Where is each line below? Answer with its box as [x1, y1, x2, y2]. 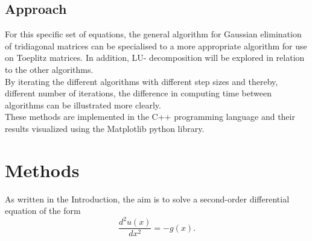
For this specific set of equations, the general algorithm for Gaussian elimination [5, 28, 302, 40]
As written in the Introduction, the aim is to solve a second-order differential [5, 192, 290, 205]
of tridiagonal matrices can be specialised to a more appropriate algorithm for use [5, 39, 307, 52]
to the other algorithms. [5, 63, 94, 75]
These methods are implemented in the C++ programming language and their [5, 110, 295, 123]
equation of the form [5, 204, 81, 217]
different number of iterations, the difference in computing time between [5, 87, 272, 99]
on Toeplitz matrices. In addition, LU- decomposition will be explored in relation [5, 51, 305, 64]
